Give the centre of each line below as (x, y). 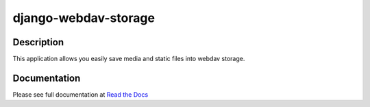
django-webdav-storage (84, 18)
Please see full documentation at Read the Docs (81, 94)
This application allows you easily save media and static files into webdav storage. (129, 59)
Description (38, 42)
